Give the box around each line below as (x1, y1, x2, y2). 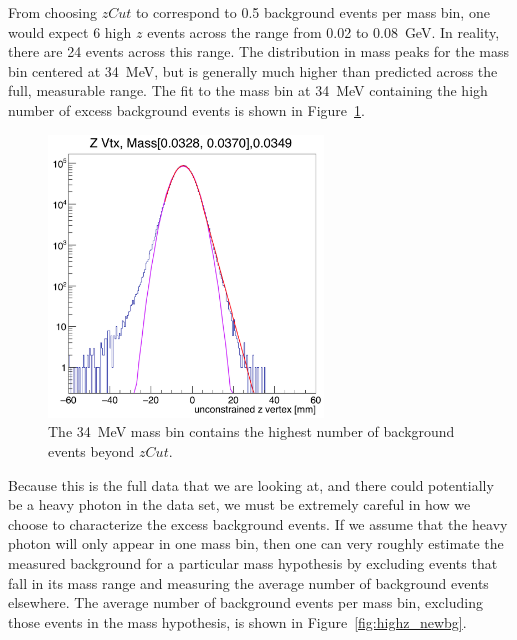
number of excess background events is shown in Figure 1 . (8, 99, 365, 120)
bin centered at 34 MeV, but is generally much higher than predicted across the (8, 60, 498, 81)
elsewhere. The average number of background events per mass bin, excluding (8, 592, 483, 613)
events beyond (48, 441, 135, 462)
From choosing (8, 2, 97, 22)
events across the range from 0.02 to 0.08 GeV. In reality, (147, 21, 500, 42)
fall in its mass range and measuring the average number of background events (8, 572, 489, 593)
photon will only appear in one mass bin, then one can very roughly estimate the (8, 533, 504, 554)
